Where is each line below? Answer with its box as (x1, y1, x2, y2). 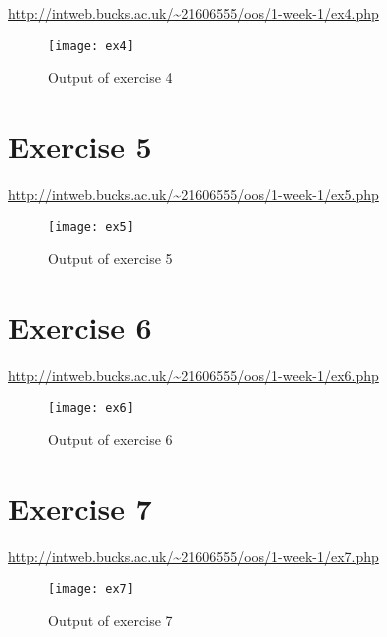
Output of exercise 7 (48, 610, 173, 631)
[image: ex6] (48, 400, 134, 415)
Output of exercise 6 (48, 429, 173, 450)
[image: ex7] (48, 581, 134, 596)
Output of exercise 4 (48, 67, 173, 88)
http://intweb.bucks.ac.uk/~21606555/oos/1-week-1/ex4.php (8, 3, 379, 23)
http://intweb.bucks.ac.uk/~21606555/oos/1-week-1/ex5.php (8, 183, 379, 204)
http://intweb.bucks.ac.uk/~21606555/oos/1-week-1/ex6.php (8, 364, 379, 385)
